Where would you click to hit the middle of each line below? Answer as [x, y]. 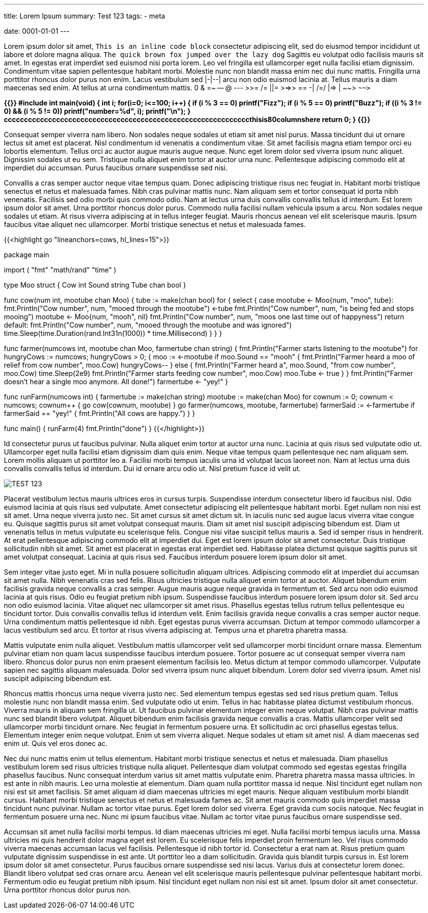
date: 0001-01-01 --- [37, 31]
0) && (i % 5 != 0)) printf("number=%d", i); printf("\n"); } [97, 111]
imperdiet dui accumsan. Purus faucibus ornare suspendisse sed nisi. [116, 168]
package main [27, 255]
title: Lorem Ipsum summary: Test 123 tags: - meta [85, 16]
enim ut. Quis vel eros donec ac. [56, 743]
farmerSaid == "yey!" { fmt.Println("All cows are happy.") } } [100, 413]
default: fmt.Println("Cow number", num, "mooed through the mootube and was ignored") [148, 325]
